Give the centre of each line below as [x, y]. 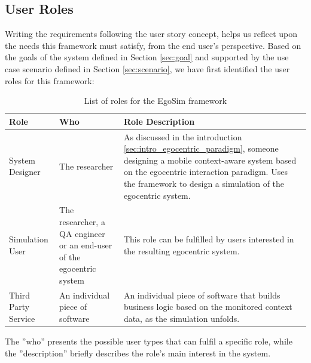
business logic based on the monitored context [208, 307]
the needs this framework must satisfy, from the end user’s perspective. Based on [153, 45]
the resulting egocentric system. [182, 251]
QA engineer [82, 233]
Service [22, 319]
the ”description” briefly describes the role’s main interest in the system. [138, 353]
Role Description [159, 121]
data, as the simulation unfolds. [182, 319]
